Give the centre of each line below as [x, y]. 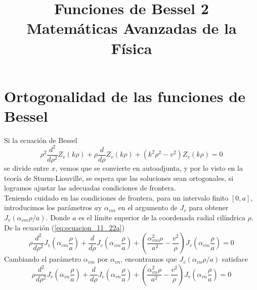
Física [132, 48]
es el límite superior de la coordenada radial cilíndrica [162, 217]
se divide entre [27, 168]
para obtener [209, 207]
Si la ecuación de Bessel [41, 140]
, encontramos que [149, 259]
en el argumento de [148, 207]
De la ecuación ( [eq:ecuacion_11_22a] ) [65, 227]
